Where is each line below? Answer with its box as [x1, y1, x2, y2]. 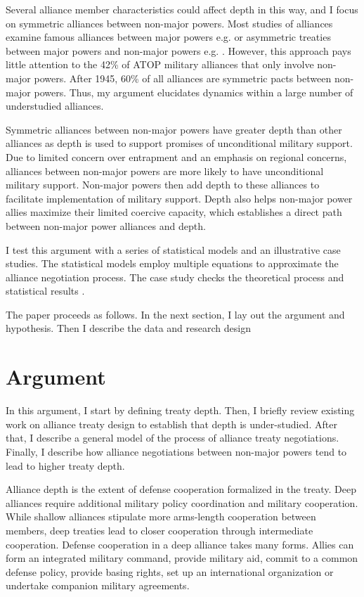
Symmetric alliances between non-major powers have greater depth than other [6, 122, 342, 136]
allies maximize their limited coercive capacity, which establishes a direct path [6, 205, 342, 219]
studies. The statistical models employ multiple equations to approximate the [6, 256, 339, 271]
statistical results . [6, 283, 85, 298]
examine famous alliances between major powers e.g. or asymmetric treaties [6, 30, 331, 44]
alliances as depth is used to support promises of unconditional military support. [6, 136, 353, 150]
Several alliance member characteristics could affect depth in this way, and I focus [6, 2, 358, 16]
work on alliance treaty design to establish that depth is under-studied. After [6, 416, 337, 431]
